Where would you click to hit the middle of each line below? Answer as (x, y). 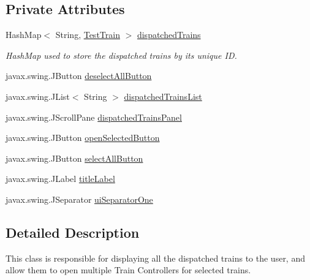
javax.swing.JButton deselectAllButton (79, 76)
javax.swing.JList (38, 96)
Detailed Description (73, 232)
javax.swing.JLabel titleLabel (60, 179)
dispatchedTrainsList (163, 96)
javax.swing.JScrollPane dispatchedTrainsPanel (94, 117)
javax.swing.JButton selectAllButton (74, 158)
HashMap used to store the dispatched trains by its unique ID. (121, 55)
